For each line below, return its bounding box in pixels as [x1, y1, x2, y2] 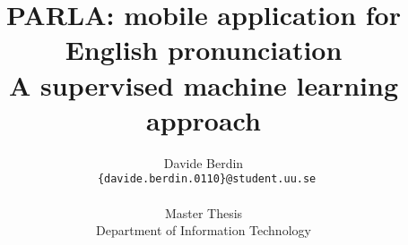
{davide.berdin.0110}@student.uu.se [97, 173, 317, 186]
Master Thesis [164, 203, 243, 222]
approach [146, 101, 261, 138]
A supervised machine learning [8, 66, 398, 103]
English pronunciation [65, 31, 343, 68]
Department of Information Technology [96, 221, 311, 240]
